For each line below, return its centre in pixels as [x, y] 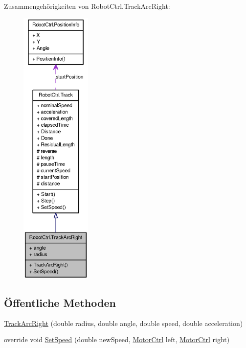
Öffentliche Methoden [60, 302]
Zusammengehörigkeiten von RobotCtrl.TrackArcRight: [87, 6]
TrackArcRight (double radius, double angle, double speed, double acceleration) [123, 323]
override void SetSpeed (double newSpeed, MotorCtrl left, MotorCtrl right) [117, 339]
